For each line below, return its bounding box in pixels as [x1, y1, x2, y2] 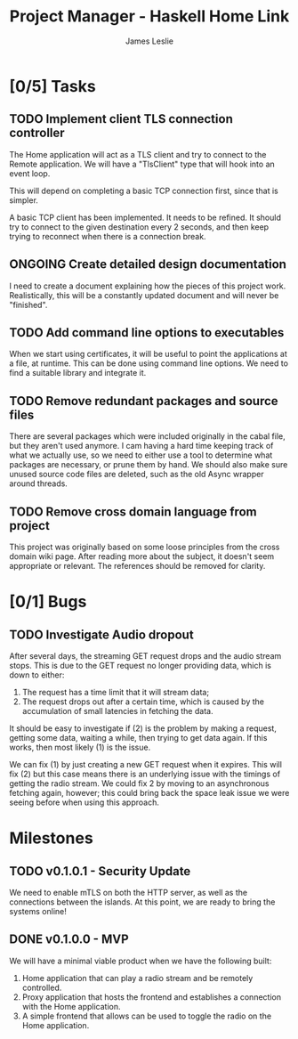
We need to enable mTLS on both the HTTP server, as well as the [9, 888, 247, 897]
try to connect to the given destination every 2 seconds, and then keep [9, 221, 270, 232]
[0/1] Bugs [9, 592, 87, 612]
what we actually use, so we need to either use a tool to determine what [9, 450, 273, 460]
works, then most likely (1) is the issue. [9, 742, 151, 752]
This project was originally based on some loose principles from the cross [9, 541, 280, 552]
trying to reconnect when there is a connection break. [9, 231, 206, 241]
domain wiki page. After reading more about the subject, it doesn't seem [9, 551, 275, 562]
